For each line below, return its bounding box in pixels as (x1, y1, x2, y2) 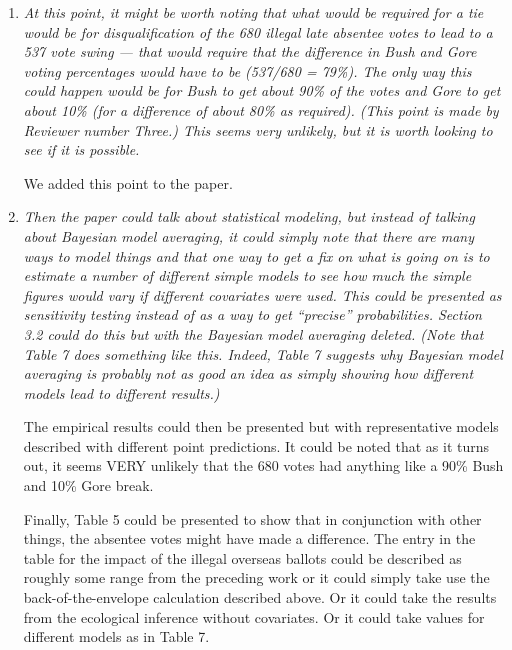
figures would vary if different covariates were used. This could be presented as (23, 284, 502, 305)
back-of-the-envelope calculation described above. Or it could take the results (23, 587, 497, 608)
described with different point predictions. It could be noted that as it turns (23, 435, 490, 456)
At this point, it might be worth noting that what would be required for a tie (23, 2, 484, 22)
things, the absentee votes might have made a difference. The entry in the (23, 528, 476, 549)
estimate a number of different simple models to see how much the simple (23, 265, 472, 286)
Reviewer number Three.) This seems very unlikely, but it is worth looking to (23, 119, 493, 140)
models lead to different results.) (23, 382, 220, 403)
